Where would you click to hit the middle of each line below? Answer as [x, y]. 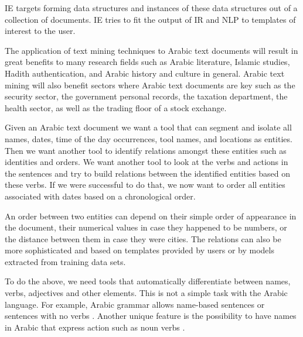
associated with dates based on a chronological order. [100, 196]
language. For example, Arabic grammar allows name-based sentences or [135, 304]
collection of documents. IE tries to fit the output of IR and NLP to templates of [150, 19]
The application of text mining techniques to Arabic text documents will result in [151, 50]
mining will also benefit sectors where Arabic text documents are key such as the [150, 85]
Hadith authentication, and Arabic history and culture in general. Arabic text [145, 73]
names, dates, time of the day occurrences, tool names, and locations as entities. [149, 138]
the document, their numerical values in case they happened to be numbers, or [146, 227]
